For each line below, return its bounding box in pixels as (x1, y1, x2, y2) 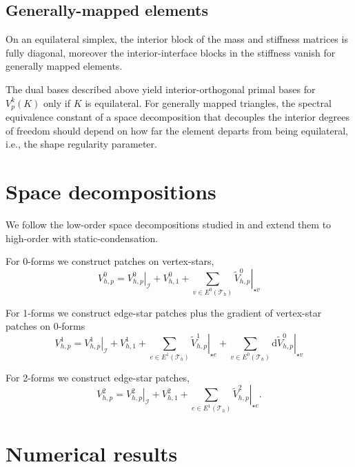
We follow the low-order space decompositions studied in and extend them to (6, 217, 332, 231)
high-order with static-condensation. (6, 230, 159, 245)
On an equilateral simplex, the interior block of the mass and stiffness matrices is (6, 32, 348, 46)
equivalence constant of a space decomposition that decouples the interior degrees (6, 110, 350, 124)
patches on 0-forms (6, 319, 85, 333)
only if (43, 95, 70, 110)
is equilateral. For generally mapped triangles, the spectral (85, 95, 332, 110)
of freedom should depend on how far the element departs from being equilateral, (6, 123, 348, 137)
